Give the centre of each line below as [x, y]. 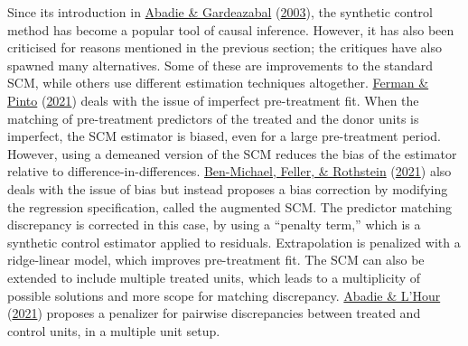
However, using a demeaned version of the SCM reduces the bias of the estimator [232, 153]
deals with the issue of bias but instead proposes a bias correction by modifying [228, 188]
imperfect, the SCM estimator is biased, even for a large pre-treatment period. [224, 136]
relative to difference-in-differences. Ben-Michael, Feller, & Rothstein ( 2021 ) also [229, 171]
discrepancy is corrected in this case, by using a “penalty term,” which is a [214, 224]
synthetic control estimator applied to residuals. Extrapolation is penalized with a [234, 242]
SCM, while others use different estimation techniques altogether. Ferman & [218, 83]
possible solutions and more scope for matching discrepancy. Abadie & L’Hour [224, 295]
